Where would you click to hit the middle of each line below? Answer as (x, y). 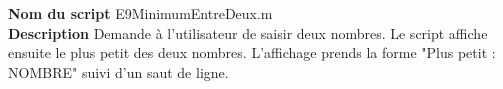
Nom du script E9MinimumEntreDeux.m (140, 13)
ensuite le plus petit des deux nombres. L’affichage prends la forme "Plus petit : (252, 52)
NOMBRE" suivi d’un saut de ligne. (118, 71)
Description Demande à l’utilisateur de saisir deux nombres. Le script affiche (248, 32)
